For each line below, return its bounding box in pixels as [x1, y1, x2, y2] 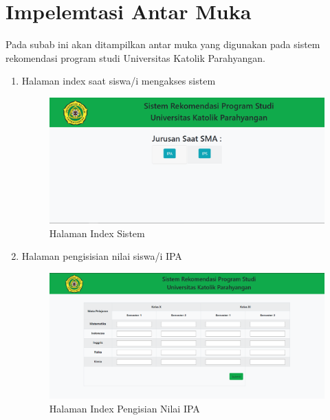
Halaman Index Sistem [49, 225, 145, 240]
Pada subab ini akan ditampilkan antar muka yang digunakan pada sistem [5, 37, 320, 52]
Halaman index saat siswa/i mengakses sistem [21, 74, 216, 88]
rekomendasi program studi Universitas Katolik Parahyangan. [5, 50, 265, 65]
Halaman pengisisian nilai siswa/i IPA [21, 249, 182, 263]
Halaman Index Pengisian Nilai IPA [49, 401, 200, 415]
